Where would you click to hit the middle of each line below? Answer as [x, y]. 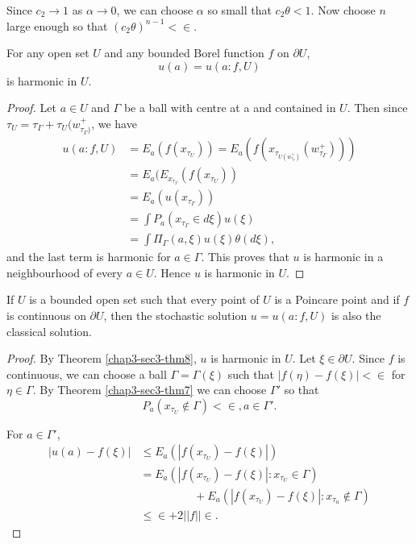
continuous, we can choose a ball [87, 374]
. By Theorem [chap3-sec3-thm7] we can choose [150, 390]
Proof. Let [31, 108]
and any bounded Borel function [184, 53]
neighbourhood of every [65, 272]
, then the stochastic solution [175, 315]
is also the [356, 315]
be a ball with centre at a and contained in [230, 108]
